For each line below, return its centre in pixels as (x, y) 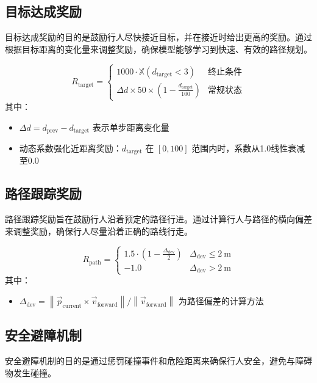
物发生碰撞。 (30, 372)
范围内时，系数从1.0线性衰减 (248, 148)
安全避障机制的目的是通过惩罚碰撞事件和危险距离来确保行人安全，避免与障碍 (158, 361)
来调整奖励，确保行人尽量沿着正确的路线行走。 (99, 231)
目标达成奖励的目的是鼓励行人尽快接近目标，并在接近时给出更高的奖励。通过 (158, 37)
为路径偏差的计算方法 (221, 301)
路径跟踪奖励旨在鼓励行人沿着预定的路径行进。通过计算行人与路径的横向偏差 (158, 219)
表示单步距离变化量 (131, 127)
